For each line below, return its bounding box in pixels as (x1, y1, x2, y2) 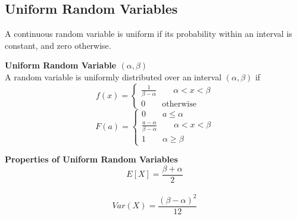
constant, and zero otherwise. (5, 39, 111, 51)
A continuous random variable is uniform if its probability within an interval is (5, 27, 292, 40)
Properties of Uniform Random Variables (5, 153, 178, 165)
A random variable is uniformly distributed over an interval (5, 70, 222, 83)
